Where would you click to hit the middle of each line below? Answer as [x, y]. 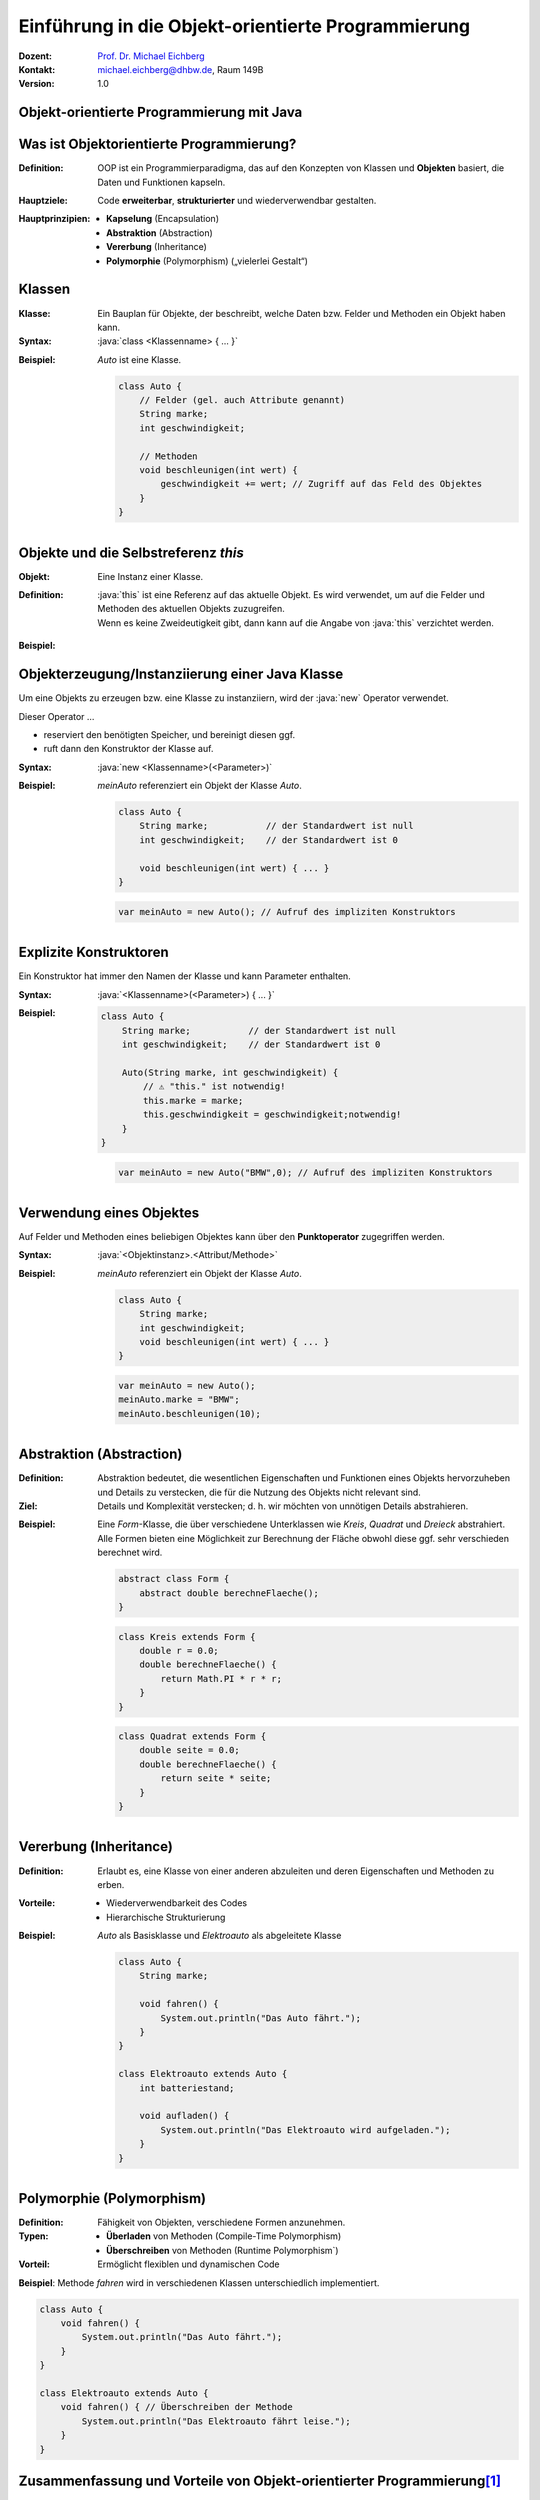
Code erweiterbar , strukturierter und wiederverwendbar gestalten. [237, 201]
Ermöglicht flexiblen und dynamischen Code [188, 2264]
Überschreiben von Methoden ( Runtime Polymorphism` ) [222, 2250]
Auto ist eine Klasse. [139, 359]
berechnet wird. [130, 1552]
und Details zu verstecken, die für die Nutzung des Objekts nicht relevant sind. [259, 1492]
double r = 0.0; [179, 1650]
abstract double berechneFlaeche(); [229, 1593]
